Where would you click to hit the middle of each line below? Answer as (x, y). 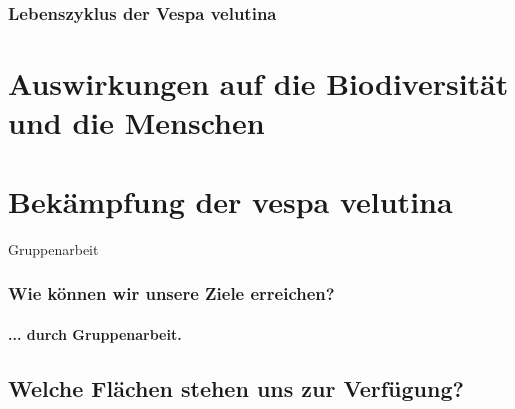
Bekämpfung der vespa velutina (230, 200)
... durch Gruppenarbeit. (95, 333)
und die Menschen (136, 122)
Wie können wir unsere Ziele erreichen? (171, 293)
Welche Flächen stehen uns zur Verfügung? (236, 387)
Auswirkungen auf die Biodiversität (258, 83)
